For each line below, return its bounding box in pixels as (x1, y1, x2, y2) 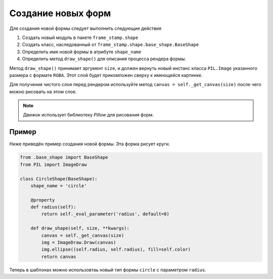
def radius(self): (30, 204, 76, 210)
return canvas (41, 254, 76, 259)
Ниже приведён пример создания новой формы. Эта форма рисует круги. (9, 141, 170, 147)
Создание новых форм (9, 8, 111, 19)
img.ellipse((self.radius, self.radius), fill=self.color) (41, 247, 191, 253)
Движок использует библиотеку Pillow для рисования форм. (23, 112, 154, 118)
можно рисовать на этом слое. (9, 89, 77, 95)
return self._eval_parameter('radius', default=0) (41, 211, 169, 217)
